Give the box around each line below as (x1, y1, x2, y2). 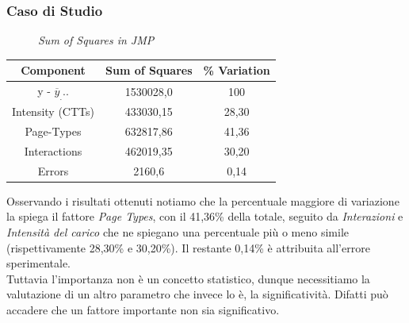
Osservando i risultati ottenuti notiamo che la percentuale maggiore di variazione (6, 192, 399, 209)
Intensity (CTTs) (12, 103, 94, 120)
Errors (37, 162, 69, 179)
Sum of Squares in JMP (38, 32, 155, 48)
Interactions (24, 142, 82, 159)
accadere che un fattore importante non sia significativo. (6, 301, 280, 317)
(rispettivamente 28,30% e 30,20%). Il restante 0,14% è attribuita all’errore (6, 239, 370, 256)
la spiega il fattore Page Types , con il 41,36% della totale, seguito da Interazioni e (6, 208, 403, 225)
